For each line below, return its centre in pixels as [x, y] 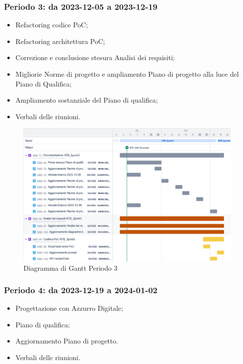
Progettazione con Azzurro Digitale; [69, 308]
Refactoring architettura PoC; [60, 41]
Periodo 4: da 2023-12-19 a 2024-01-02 [81, 289]
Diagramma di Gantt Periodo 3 [70, 268]
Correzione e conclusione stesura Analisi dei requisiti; [95, 57]
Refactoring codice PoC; [52, 25]
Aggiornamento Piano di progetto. [67, 341]
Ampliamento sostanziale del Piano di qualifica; [87, 100]
